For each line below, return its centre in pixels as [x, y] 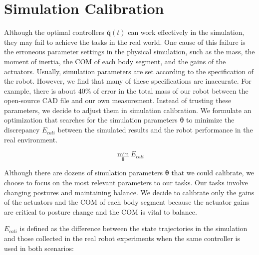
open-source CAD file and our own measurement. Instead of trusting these [118, 100]
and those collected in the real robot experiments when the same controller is [122, 238]
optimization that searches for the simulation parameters [91, 120]
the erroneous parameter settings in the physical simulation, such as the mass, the [129, 52]
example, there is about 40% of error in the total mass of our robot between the [126, 90]
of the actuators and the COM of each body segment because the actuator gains [127, 202]
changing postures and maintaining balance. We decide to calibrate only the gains [129, 192]
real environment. [31, 139]
